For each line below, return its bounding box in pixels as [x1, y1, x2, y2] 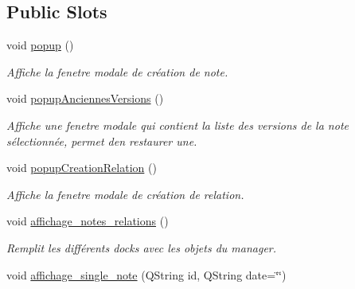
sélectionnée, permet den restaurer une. [6, 132, 197, 149]
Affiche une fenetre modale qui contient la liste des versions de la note [6, 116, 349, 133]
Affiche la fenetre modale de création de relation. [6, 186, 244, 202]
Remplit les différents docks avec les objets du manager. [6, 239, 277, 256]
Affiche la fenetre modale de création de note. [6, 63, 228, 80]
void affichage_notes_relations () [6, 213, 169, 229]
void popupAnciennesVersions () [6, 90, 164, 107]
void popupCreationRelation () [6, 159, 157, 176]
